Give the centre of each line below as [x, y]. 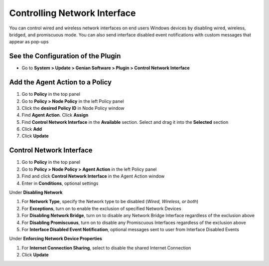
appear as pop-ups [29, 42]
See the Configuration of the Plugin [65, 56]
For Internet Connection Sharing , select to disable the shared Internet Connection [106, 248]
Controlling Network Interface [73, 13]
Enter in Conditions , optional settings [60, 183]
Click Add [32, 129]
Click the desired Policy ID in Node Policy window [73, 108]
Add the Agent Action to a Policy [61, 82]
